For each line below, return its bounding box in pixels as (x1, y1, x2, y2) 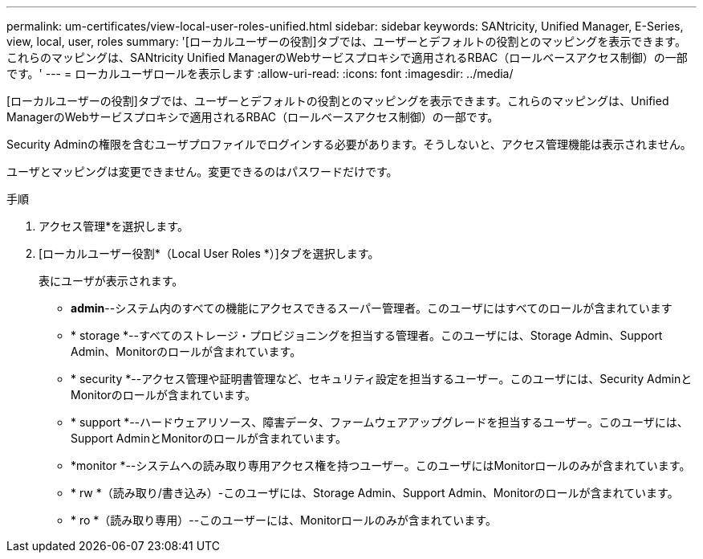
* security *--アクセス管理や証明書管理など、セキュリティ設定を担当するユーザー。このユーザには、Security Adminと (71, 372, 693, 386)
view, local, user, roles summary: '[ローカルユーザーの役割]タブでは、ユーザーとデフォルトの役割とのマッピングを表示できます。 (6, 35, 686, 48)
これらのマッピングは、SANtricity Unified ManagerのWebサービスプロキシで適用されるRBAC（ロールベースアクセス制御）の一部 (6, 51, 688, 64)
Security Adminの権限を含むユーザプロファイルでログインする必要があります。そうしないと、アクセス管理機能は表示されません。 (6, 137, 692, 151)
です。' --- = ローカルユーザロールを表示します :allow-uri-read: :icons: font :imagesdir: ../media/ (6, 67, 514, 80)
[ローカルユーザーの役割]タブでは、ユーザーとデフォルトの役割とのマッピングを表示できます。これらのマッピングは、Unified (6, 94, 669, 108)
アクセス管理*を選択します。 (39, 219, 189, 233)
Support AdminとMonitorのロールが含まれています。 (71, 431, 347, 445)
